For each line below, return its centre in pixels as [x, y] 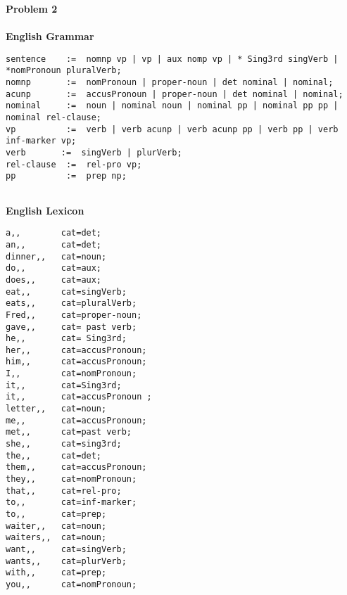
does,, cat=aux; [54, 280]
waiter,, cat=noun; [56, 526]
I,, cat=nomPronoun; [71, 374]
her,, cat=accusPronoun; [76, 350]
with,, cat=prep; [56, 573]
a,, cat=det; [54, 233]
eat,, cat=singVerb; [66, 292]
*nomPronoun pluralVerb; [64, 71]
